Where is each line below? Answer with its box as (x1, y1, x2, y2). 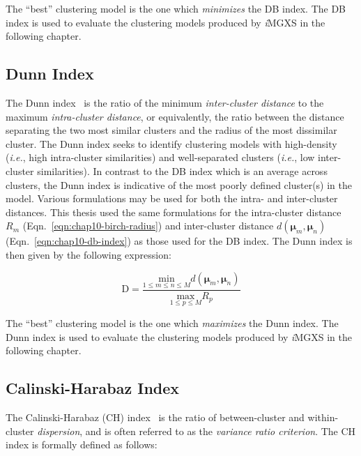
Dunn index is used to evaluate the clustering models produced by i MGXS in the (6, 329, 352, 344)
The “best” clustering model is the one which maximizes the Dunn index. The (6, 315, 339, 330)
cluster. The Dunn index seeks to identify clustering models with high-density (6, 136, 337, 151)
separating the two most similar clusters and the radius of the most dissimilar (6, 123, 337, 137)
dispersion (37, 423, 80, 438)
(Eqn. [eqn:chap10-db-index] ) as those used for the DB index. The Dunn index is (6, 234, 353, 248)
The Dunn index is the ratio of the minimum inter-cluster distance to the (6, 95, 324, 109)
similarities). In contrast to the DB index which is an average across (37, 163, 328, 178)
